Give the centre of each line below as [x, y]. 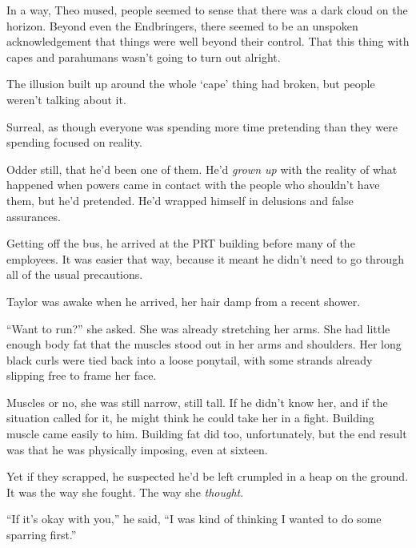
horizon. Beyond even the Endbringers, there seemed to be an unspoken [182, 25]
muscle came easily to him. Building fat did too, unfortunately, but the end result [207, 434]
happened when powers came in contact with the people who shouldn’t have [193, 185]
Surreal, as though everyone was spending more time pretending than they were [202, 126]
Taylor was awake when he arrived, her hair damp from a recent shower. [184, 301]
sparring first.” [42, 535]
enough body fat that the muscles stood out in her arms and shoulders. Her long [204, 344]
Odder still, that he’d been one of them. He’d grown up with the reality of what [202, 169]
